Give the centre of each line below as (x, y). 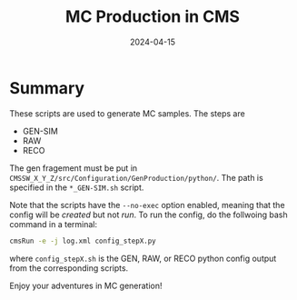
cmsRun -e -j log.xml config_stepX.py (83, 241)
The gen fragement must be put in (74, 168)
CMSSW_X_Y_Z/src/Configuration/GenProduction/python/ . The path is (136, 177)
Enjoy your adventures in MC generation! (86, 285)
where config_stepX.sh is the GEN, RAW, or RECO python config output (143, 258)
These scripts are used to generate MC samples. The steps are (127, 113)
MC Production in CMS (153, 17)
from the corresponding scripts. (69, 268)
